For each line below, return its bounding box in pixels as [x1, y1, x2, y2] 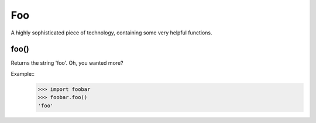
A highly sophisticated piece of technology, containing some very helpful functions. [11, 29, 212, 36]
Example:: [11, 70, 35, 77]
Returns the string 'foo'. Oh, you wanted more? [11, 59, 123, 66]
